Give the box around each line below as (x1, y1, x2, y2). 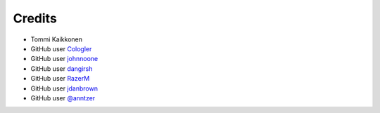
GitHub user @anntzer (30, 93, 96, 102)
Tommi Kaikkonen (30, 35, 83, 44)
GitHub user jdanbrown (30, 84, 99, 93)
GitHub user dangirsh (30, 64, 93, 73)
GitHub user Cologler (30, 44, 92, 53)
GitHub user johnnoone (30, 55, 99, 63)
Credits (13, 11, 58, 26)
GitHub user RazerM (30, 74, 90, 83)
